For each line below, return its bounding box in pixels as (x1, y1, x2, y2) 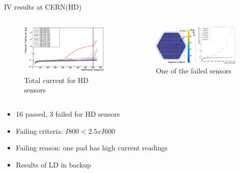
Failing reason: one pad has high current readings (16, 142, 168, 153)
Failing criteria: (16, 125, 63, 136)
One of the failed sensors (156, 65, 231, 76)
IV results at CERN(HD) (4, 2, 82, 12)
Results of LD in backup (16, 159, 91, 169)
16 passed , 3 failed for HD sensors (16, 108, 120, 119)
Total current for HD (24, 74, 89, 85)
